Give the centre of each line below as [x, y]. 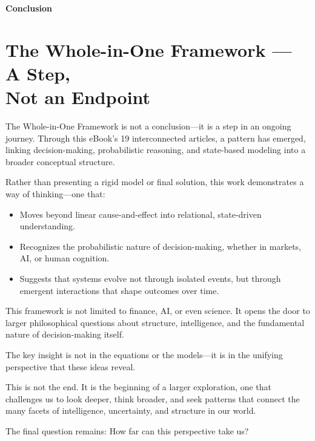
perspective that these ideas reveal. [71, 366]
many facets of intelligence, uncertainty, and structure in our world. [131, 410]
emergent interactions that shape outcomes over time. [119, 290]
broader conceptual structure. [60, 161]
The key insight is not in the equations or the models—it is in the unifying [144, 354]
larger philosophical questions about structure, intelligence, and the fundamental [155, 322]
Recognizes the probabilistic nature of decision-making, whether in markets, [161, 246]
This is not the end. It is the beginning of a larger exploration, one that [139, 387]
